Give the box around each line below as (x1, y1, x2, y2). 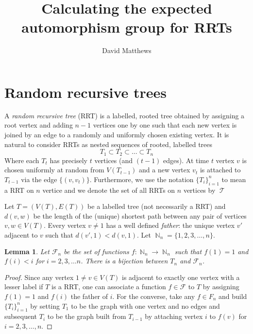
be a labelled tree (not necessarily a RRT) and (87, 201, 226, 211)
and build (219, 291, 247, 301)
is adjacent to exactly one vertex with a (122, 272, 240, 282)
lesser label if (4, 281, 43, 292)
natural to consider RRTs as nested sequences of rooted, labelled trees (4, 139, 213, 149)
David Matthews (102, 45, 152, 56)
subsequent (4, 311, 37, 321)
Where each (4, 155, 39, 165)
